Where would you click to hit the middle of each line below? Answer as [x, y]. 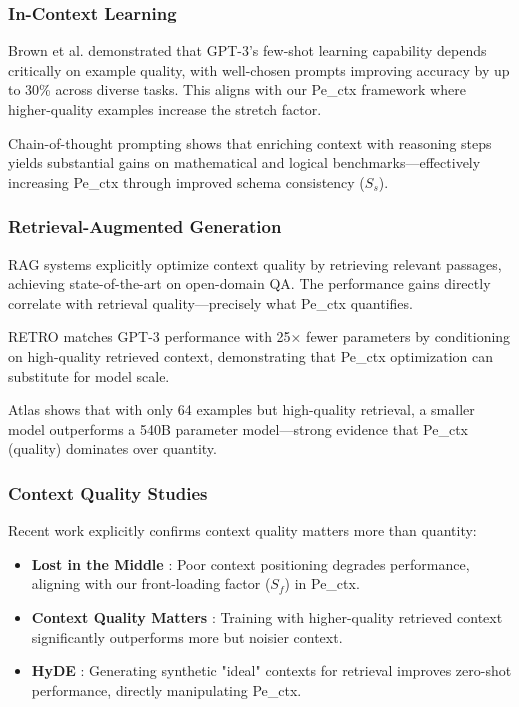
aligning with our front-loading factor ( [151, 583]
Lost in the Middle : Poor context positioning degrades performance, [250, 563]
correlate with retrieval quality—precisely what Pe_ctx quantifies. [210, 302]
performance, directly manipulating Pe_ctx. [166, 689]
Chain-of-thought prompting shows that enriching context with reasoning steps [250, 142]
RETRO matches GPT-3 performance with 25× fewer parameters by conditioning [259, 336]
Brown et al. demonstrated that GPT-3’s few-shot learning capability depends [247, 50]
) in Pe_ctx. [322, 583]
